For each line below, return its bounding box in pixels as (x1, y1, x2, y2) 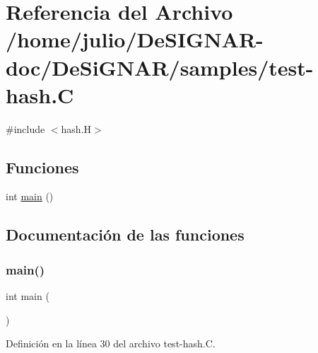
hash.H (61, 121, 92, 136)
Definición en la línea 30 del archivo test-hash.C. (6, 336, 216, 351)
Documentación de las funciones (6, 224, 245, 245)
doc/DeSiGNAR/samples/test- (6, 52, 314, 81)
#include (6, 121, 45, 136)
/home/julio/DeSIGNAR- (6, 25, 264, 54)
